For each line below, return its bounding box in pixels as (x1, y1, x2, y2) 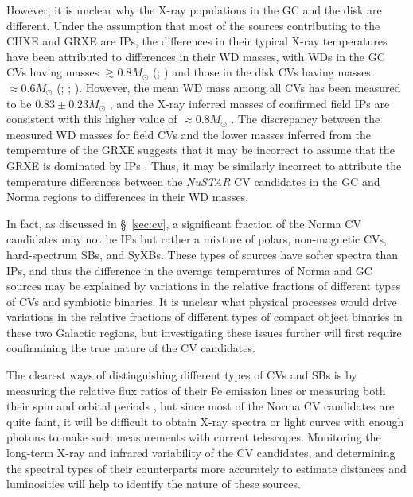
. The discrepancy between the (231, 111, 380, 127)
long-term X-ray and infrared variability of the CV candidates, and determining (6, 445, 395, 461)
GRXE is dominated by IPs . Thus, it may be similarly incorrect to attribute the (6, 157, 402, 173)
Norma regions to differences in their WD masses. (6, 188, 249, 205)
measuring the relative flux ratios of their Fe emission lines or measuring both (6, 382, 386, 398)
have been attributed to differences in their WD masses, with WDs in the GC (6, 48, 385, 64)
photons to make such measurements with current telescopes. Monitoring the (6, 429, 381, 445)
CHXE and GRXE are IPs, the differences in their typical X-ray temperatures (6, 33, 388, 49)
